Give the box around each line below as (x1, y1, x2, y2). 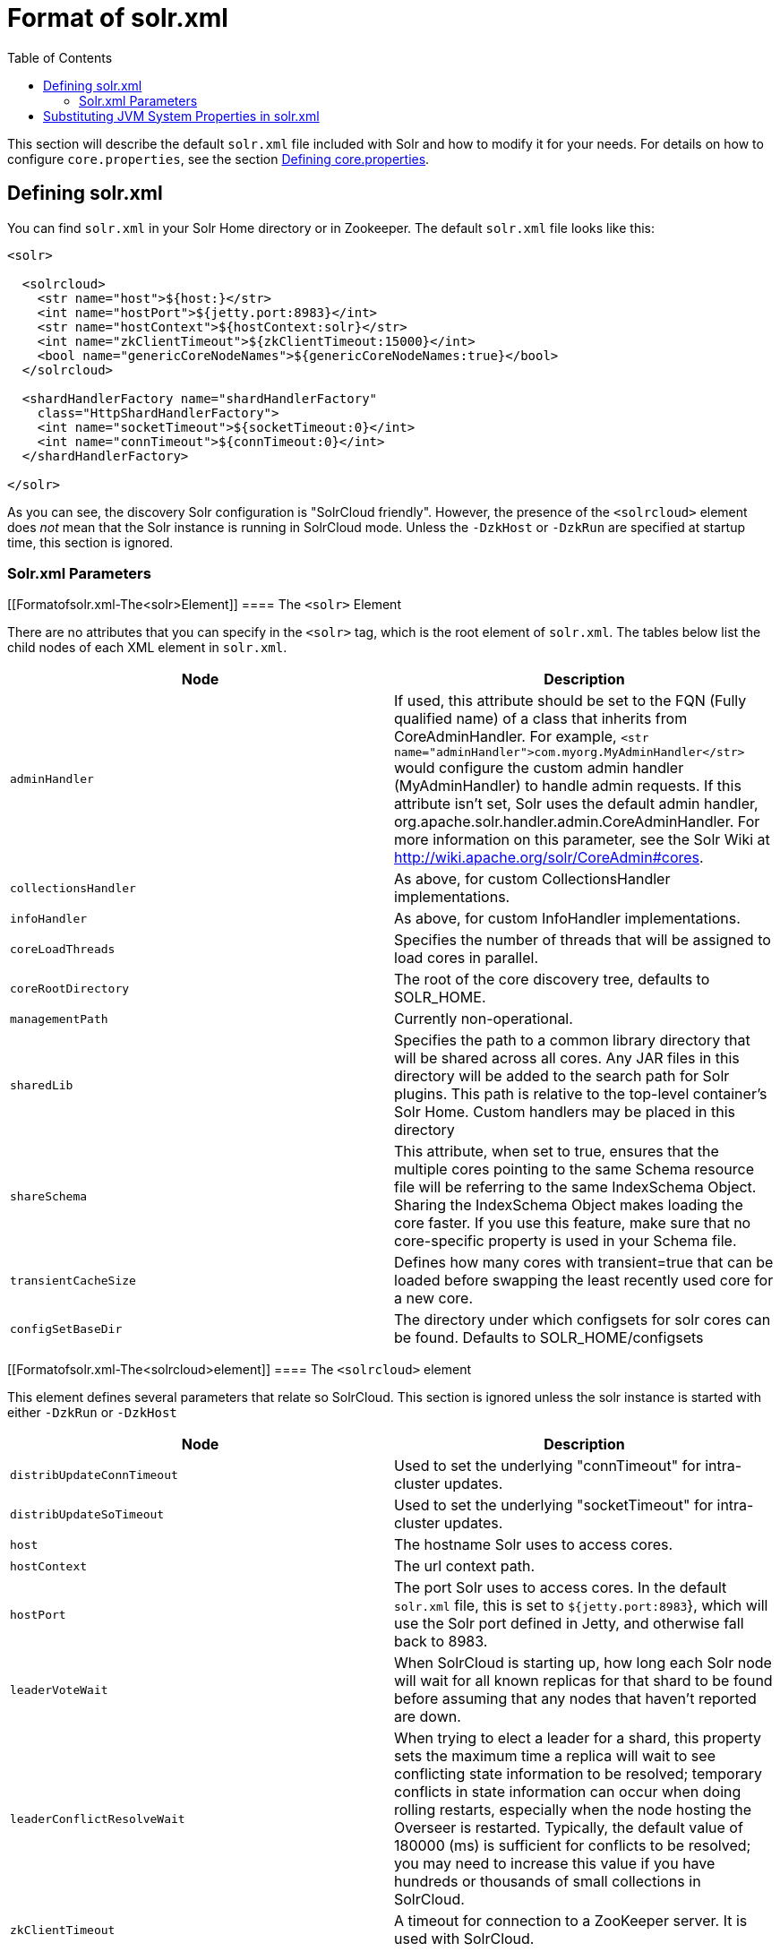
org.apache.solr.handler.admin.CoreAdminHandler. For (394, 813, 760, 831)
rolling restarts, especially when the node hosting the (394, 1801, 752, 1819)
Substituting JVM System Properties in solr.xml (43, 107, 320, 124)
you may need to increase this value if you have (394, 1854, 716, 1873)
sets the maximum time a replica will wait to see (394, 1747, 716, 1766)
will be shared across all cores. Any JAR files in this (394, 1049, 740, 1068)
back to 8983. (394, 1632, 488, 1651)
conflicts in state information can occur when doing (394, 1783, 741, 1802)
